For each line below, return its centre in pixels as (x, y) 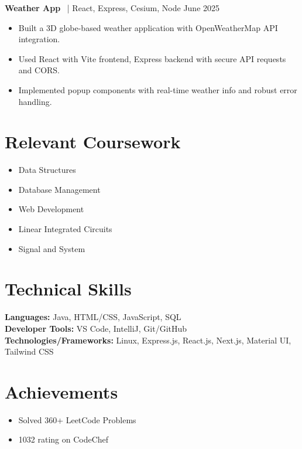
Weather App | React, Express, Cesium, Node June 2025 (112, 8)
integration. (39, 39)
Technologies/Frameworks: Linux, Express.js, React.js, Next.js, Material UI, (148, 340)
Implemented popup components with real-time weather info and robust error (158, 89)
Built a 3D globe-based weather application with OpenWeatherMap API (148, 27)
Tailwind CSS (29, 351)
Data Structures (47, 170)
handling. (35, 101)
